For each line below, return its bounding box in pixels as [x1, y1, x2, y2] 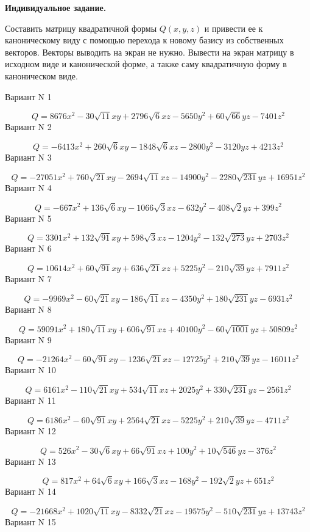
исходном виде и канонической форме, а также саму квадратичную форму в [5, 57, 287, 70]
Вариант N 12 [5, 424, 56, 437]
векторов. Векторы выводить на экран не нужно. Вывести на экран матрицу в [5, 45, 294, 58]
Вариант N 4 [5, 181, 52, 194]
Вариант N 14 [5, 485, 56, 498]
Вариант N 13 [5, 454, 56, 467]
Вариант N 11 [5, 394, 56, 407]
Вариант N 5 [5, 211, 52, 224]
